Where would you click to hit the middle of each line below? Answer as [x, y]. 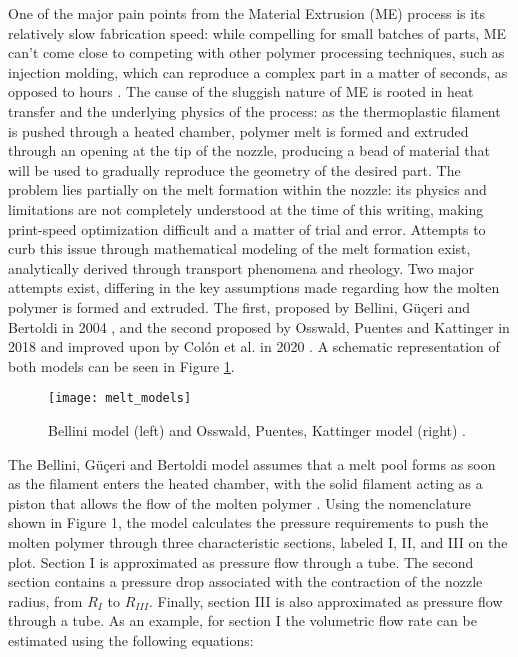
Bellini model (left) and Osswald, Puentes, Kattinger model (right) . [257, 429]
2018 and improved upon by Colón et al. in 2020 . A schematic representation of [254, 346]
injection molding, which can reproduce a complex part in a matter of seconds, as [258, 71]
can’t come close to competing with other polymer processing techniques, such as [256, 52]
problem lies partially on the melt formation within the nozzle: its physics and [247, 189]
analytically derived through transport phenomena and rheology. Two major [241, 267]
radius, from [45, 600]
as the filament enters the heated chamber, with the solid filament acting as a [245, 483]
